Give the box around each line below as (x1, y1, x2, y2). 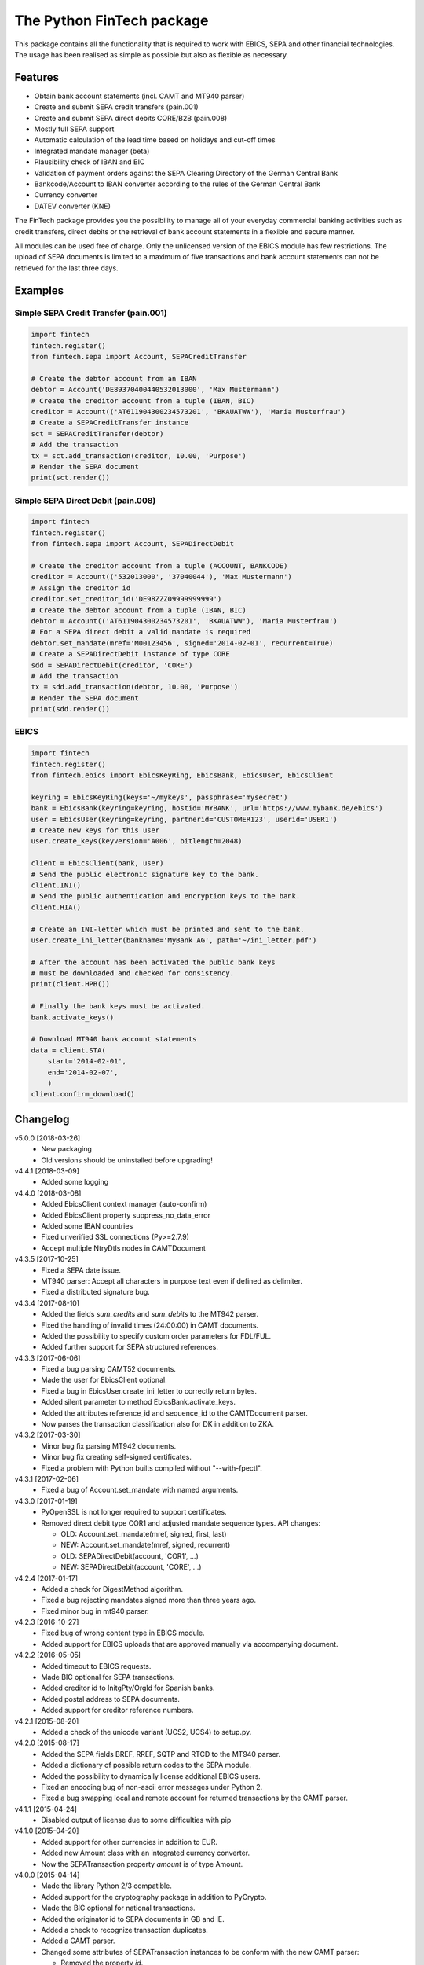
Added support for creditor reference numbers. (41, 1706, 194, 1715)
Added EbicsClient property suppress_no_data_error (41, 1210, 211, 1220)
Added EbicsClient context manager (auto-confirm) (41, 1199, 207, 1209)
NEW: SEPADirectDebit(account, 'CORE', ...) (60, 1563, 202, 1572)
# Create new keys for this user (31, 826, 160, 835)
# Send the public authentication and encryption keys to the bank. (31, 892, 301, 901)
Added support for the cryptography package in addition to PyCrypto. (41, 1892, 267, 1901)
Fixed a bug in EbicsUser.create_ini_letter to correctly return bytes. (41, 1386, 257, 1395)
